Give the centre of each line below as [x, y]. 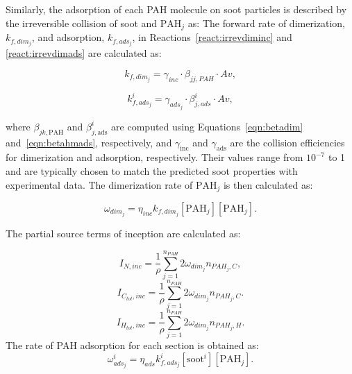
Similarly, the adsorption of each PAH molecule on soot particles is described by [176, 9]
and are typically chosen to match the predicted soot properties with [152, 170]
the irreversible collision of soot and [82, 23]
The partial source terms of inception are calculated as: [123, 233]
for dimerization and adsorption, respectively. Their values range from [154, 157]
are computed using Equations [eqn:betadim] [207, 126]
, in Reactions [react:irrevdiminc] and [212, 37]
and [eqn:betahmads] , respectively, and [89, 142]
